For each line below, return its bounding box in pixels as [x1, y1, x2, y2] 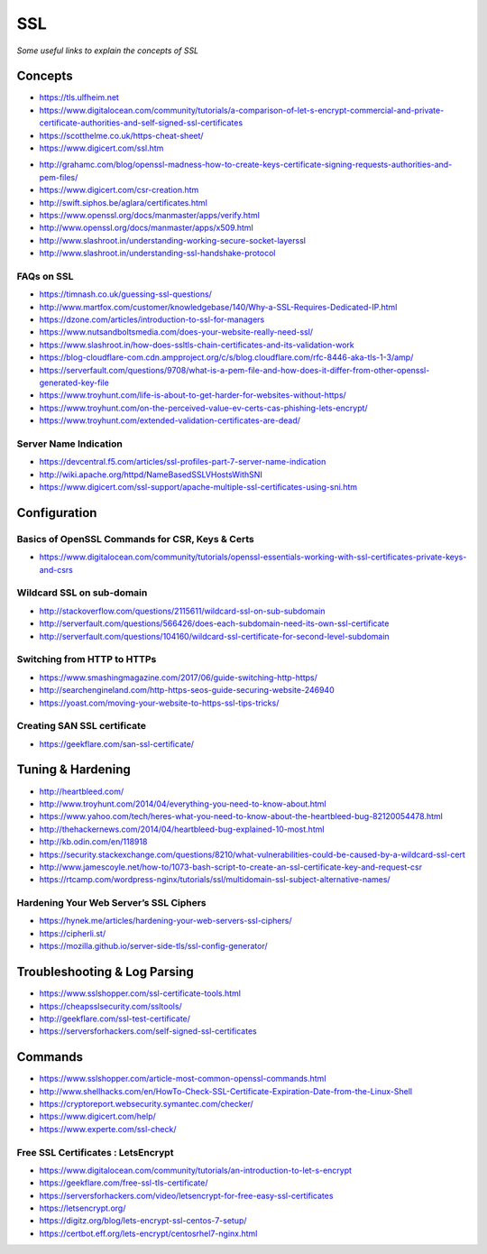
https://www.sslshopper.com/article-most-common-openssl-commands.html [39, 1074, 326, 1084]
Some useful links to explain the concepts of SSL [16, 45, 199, 56]
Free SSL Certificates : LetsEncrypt [16, 1146, 174, 1158]
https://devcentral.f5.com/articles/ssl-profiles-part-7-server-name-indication [39, 456, 326, 467]
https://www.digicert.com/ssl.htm [39, 143, 164, 153]
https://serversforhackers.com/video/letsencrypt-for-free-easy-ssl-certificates [39, 1190, 334, 1201]
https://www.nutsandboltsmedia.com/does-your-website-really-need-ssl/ [39, 327, 314, 337]
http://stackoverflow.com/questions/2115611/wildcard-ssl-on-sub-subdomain [39, 605, 326, 616]
